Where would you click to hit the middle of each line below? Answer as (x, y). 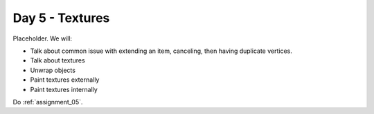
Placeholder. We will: (43, 38)
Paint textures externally (65, 80)
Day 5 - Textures (61, 18)
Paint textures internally (64, 89)
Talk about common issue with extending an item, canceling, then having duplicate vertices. (161, 51)
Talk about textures (58, 60)
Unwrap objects (53, 70)
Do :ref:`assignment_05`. (48, 102)
